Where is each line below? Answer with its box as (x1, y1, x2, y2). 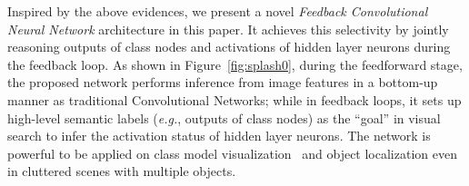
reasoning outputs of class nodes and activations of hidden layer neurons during (7, 37, 451, 56)
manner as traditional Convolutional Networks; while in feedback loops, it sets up (7, 90, 462, 109)
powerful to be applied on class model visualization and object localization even (7, 143, 457, 162)
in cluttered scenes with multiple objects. (7, 162, 236, 181)
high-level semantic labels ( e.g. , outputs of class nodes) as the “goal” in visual (7, 108, 441, 127)
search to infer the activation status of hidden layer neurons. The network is (7, 126, 431, 145)
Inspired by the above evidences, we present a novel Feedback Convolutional (7, 2, 428, 20)
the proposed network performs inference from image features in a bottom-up (7, 73, 438, 92)
